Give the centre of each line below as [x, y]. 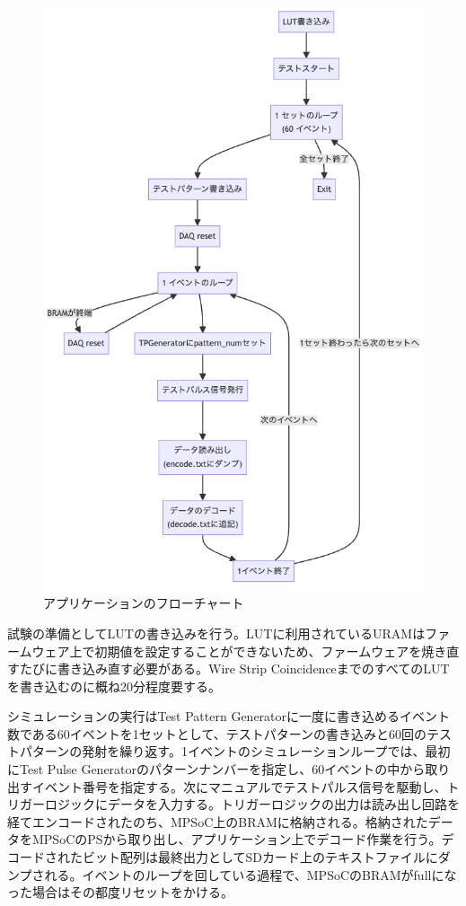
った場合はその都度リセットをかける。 [120, 892]
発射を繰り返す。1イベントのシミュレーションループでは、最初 [266, 751]
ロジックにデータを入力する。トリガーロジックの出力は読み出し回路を [252, 804]
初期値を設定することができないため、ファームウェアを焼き [271, 651]
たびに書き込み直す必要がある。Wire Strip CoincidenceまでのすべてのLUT [234, 669]
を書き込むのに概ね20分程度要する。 [114, 686]
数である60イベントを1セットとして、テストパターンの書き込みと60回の [217, 733]
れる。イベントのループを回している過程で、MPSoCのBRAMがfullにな [251, 874]
